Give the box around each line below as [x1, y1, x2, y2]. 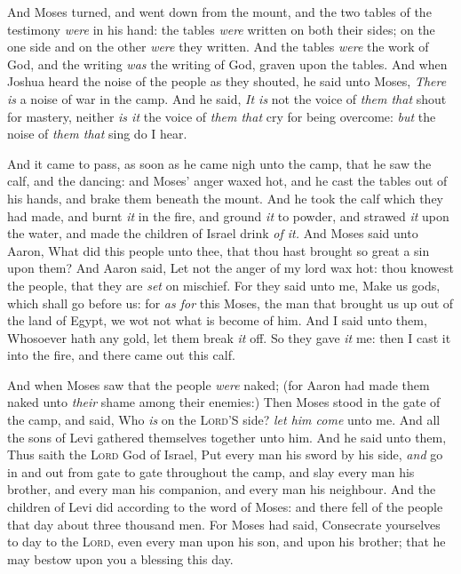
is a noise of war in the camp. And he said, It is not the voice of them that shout [7, 89, 447, 108]
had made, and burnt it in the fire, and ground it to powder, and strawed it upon [7, 206, 449, 225]
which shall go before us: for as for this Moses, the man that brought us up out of [7, 293, 454, 312]
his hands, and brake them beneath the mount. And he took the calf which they [7, 188, 443, 207]
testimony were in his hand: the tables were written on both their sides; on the [7, 20, 435, 38]
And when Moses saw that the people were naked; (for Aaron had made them [7, 375, 430, 394]
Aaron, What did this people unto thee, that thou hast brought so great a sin [7, 241, 430, 259]
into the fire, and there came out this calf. [7, 346, 235, 364]
